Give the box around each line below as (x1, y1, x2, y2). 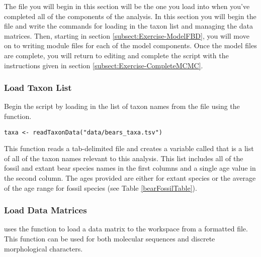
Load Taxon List (4, 81, 72, 94)
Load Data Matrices (4, 204, 87, 216)
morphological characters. (4, 243, 83, 253)
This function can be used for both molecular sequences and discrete (4, 233, 215, 243)
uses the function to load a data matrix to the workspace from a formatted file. (4, 223, 248, 234)
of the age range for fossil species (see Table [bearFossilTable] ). (4, 182, 197, 193)
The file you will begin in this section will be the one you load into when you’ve (4, 1, 250, 11)
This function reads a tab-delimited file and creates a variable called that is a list (4, 143, 254, 154)
